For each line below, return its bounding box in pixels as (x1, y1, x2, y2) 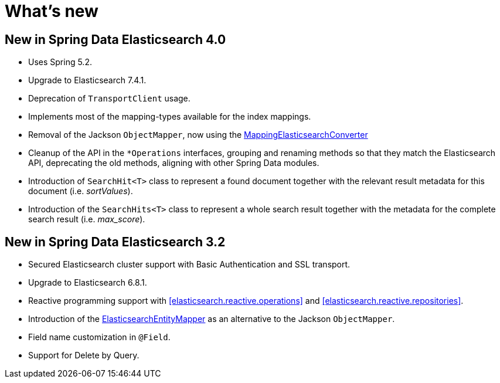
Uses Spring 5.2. (28, 57, 92, 67)
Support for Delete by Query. (28, 350, 140, 361)
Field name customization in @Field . (28, 332, 171, 343)
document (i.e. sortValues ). (28, 186, 133, 196)
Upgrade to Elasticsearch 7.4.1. (28, 75, 147, 86)
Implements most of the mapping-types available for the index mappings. (28, 111, 311, 122)
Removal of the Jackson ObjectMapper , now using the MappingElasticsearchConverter (28, 130, 368, 140)
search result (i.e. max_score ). (28, 214, 145, 225)
